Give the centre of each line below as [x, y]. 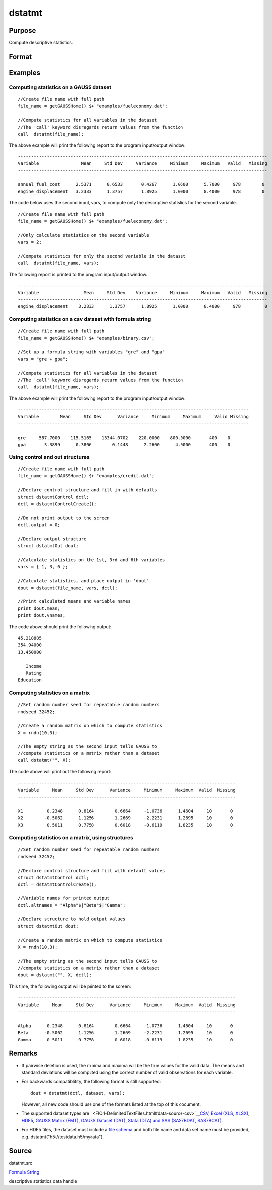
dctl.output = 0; [39, 525]
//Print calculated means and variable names [75, 601]
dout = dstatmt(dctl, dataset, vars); [78, 1093]
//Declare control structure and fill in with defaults [88, 490]
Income [34, 666]
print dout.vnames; [42, 616]
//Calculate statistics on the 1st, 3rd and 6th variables [91, 560]
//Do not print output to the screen [64, 518]
